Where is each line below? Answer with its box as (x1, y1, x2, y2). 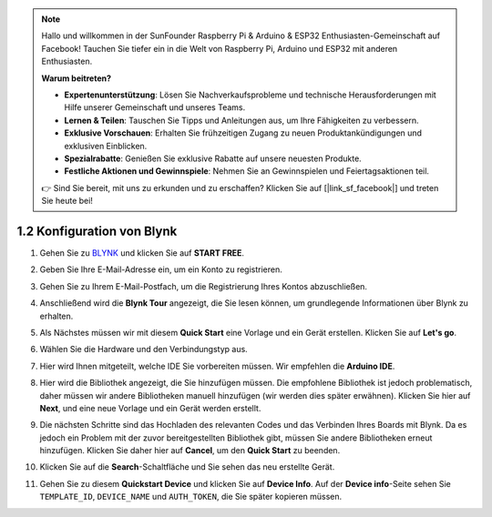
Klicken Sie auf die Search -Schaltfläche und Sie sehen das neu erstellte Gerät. (39, 461, 335, 472)
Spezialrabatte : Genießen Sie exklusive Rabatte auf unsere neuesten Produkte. (64, 153, 362, 164)
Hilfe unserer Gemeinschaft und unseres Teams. (64, 102, 246, 113)
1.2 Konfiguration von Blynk (16, 223, 178, 238)
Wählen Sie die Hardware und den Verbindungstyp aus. (39, 344, 248, 355)
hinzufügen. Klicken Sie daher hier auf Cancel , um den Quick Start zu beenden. (39, 445, 341, 456)
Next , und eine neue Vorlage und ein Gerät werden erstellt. (39, 402, 261, 413)
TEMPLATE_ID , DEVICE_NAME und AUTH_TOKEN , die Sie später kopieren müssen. (39, 492, 343, 502)
